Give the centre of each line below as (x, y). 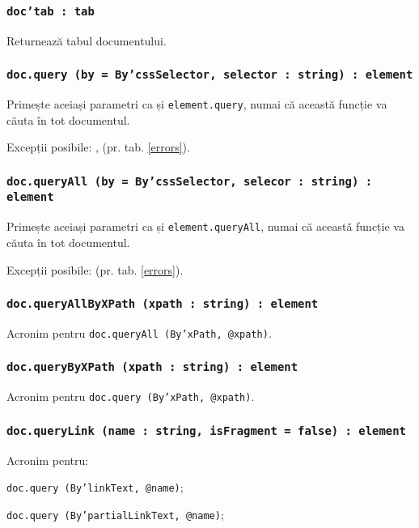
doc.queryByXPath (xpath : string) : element (152, 367)
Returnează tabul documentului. (87, 40)
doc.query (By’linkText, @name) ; (95, 487)
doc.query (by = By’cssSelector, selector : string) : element (210, 75)
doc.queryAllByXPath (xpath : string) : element (163, 304)
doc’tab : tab (51, 11)
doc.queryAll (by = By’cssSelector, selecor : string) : (190, 181)
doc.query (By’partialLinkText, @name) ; (115, 515)
